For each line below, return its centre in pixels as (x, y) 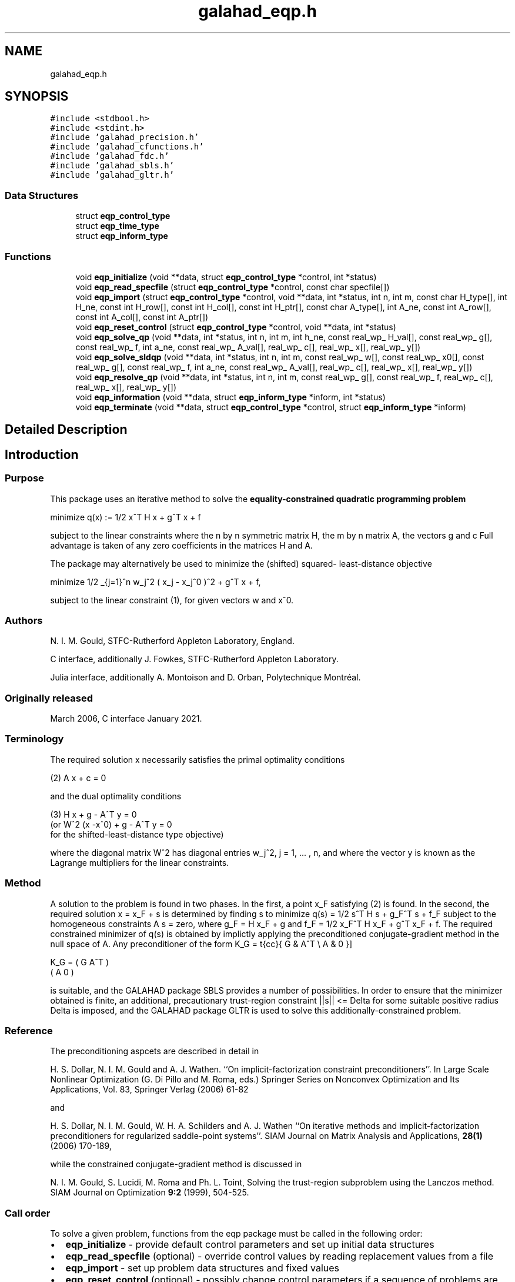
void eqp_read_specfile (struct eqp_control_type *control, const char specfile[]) (233, 287)
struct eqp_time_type (117, 226)
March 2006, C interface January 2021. (126, 719)
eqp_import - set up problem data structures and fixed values (203, 1268)
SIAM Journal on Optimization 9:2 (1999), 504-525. (150, 1193)
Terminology (34, 739)
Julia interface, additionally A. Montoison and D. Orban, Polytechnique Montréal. (205, 677)
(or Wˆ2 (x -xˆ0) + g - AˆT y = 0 (111, 824)
